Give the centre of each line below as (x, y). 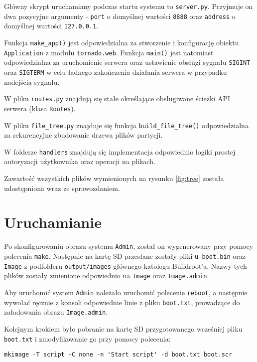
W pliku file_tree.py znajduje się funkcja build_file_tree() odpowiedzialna (126, 125)
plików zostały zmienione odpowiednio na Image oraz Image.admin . (107, 275)
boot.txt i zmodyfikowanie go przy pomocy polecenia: (87, 338)
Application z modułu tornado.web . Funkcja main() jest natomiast (109, 52)
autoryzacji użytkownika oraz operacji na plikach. (80, 161)
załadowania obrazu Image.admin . (56, 312)
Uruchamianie (53, 222)
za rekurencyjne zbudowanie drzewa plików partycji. (83, 135)
